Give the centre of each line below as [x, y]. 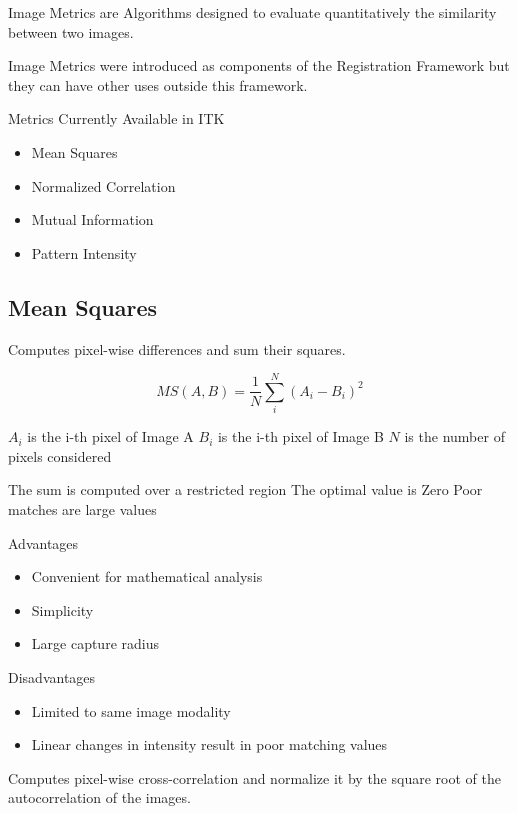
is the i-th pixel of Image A [110, 436]
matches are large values [82, 509]
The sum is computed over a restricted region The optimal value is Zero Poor [245, 489]
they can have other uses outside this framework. [158, 84]
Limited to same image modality [131, 710]
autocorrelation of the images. [99, 797]
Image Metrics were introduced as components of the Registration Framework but [259, 65]
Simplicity [62, 609]
